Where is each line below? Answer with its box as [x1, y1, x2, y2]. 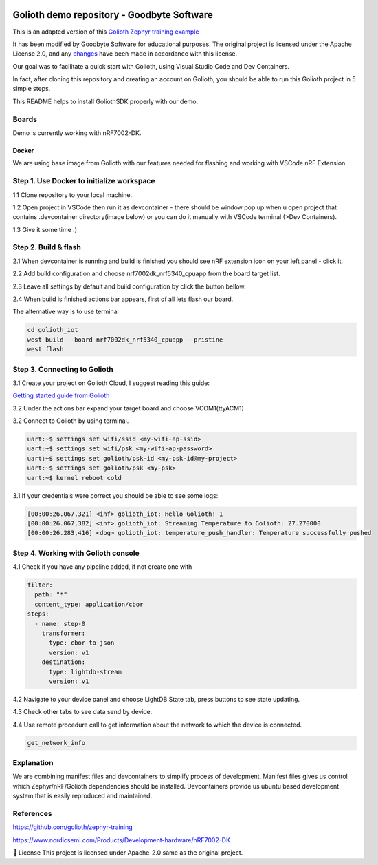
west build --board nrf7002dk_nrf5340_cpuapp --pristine [27, 335, 223, 344]
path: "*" [34, 591, 68, 598]
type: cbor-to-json [49, 639, 115, 647]
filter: [27, 581, 53, 589]
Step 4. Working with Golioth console [12, 548, 140, 558]
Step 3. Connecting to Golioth [12, 364, 113, 374]
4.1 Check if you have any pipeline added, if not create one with [12, 563, 192, 571]
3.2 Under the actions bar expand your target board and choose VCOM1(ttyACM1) [12, 404, 244, 413]
